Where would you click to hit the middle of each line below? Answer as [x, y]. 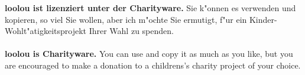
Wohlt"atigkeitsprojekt [46, 31]
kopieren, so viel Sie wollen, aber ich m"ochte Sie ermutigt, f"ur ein [126, 19]
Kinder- [263, 19]
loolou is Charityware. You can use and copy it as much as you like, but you [149, 54]
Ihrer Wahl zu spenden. [131, 31]
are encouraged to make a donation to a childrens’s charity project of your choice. [153, 65]
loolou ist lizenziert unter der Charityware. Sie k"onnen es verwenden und [150, 8]
